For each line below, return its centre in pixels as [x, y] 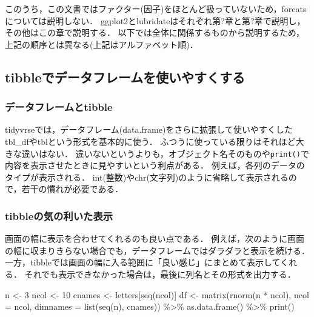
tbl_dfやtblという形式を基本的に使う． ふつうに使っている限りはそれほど [150, 141]
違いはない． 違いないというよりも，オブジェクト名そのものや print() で [165, 153]
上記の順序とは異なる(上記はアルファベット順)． [102, 44]
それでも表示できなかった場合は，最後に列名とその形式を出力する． [160, 274]
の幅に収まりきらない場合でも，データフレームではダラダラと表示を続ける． [158, 250]
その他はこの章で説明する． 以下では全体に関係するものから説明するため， [155, 32]
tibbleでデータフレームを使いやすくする [125, 77]
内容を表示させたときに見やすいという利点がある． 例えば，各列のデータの [155, 165]
